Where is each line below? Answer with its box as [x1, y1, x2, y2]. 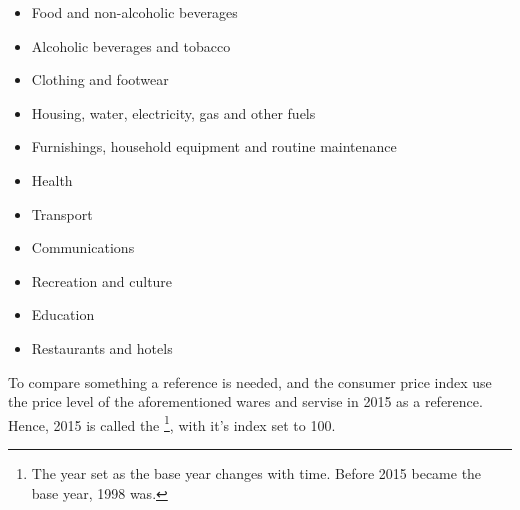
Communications [31, 237, 135, 258]
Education [31, 304, 95, 325]
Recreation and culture [31, 270, 173, 291]
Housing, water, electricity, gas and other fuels [31, 102, 316, 123]
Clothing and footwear [31, 69, 169, 90]
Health [31, 169, 73, 190]
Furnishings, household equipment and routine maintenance [31, 136, 397, 157]
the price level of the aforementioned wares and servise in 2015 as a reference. [8, 391, 483, 412]
